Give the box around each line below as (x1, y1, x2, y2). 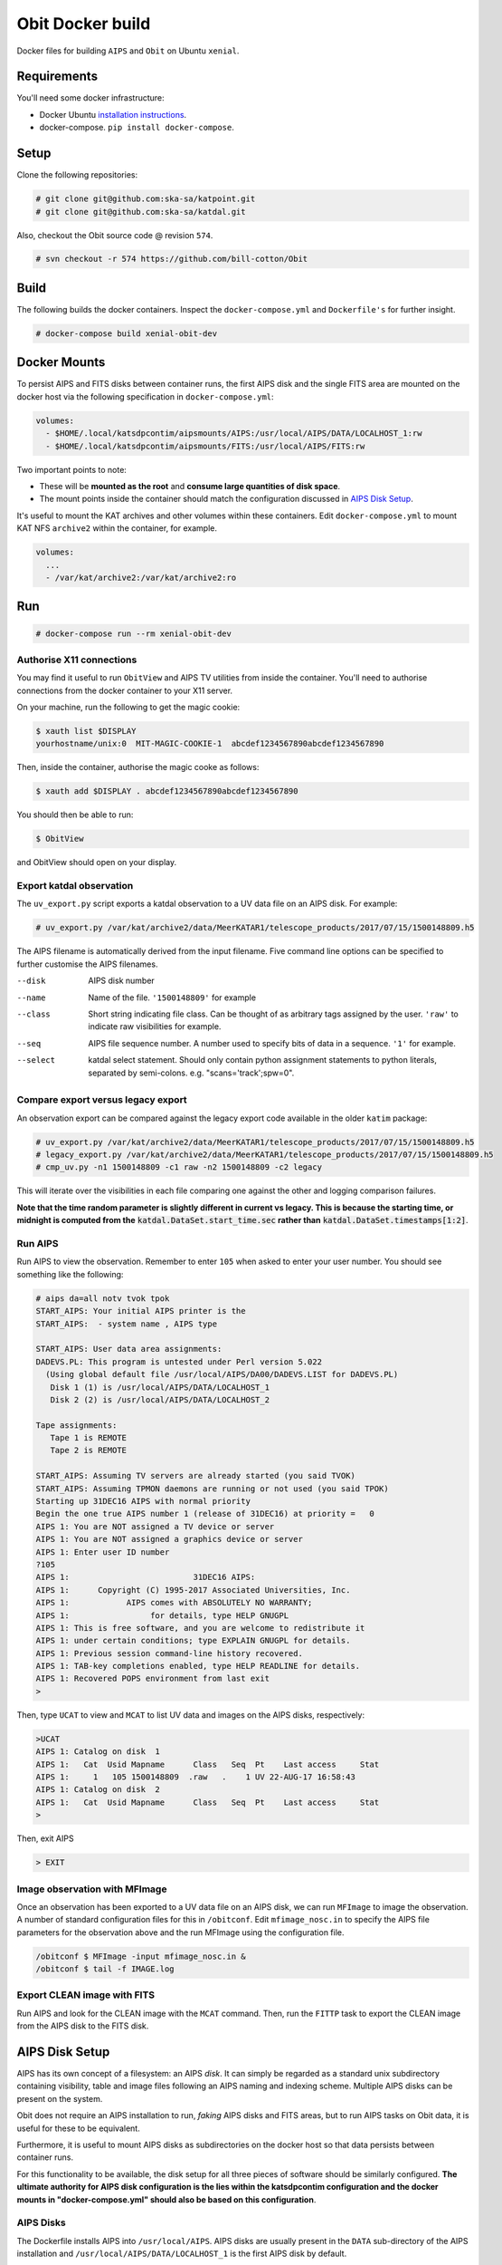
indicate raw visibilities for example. (88, 1021, 222, 1032)
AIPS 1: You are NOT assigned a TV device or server (35, 1521, 275, 1531)
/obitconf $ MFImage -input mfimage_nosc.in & (35, 1951, 246, 1961)
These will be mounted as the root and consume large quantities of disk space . (39, 481, 341, 491)
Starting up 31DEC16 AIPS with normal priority (35, 1496, 251, 1507)
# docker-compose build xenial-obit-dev (35, 328, 217, 339)
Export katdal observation (16, 880, 134, 892)
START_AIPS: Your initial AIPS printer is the (35, 1306, 246, 1316)
